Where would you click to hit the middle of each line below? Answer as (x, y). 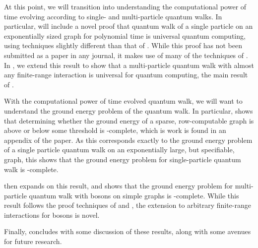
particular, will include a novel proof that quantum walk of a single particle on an (129, 26)
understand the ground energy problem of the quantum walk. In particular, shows (129, 110)
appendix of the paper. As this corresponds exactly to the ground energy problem (128, 140)
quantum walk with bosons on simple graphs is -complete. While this (134, 195)
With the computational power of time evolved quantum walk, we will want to (123, 101)
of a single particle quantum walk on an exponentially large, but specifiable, (119, 150)
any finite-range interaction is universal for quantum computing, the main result (126, 75)
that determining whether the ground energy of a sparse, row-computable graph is (129, 120)
